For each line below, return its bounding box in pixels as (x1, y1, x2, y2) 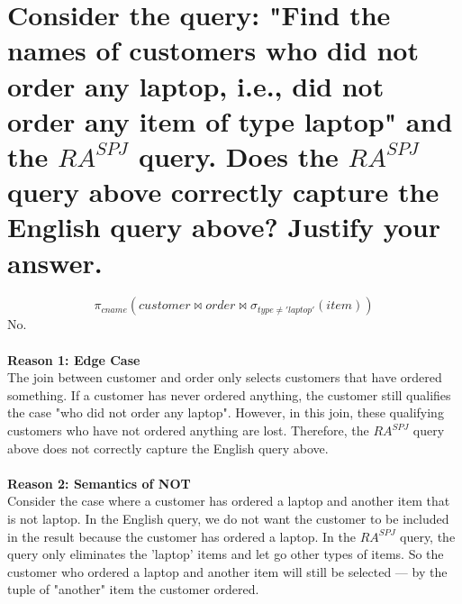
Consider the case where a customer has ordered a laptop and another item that (7, 491, 450, 510)
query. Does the (138, 137, 339, 174)
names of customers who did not (7, 32, 419, 69)
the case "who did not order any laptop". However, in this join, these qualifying (7, 403, 444, 422)
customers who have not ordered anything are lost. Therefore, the (7, 421, 369, 439)
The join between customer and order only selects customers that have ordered (7, 368, 442, 387)
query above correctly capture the (7, 173, 439, 210)
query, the (400, 526, 456, 545)
